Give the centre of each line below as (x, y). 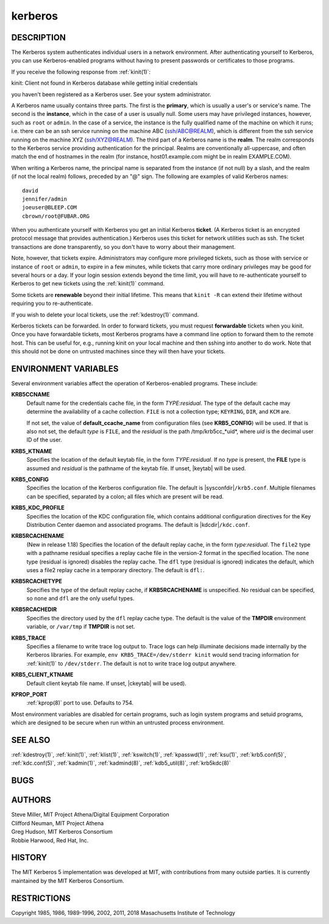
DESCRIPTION (39, 38)
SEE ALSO (31, 740)
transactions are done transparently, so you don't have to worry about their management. (123, 246)
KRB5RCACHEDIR (34, 609)
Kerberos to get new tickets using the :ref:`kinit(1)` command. (88, 284)
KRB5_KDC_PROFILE (38, 508)
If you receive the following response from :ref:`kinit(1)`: (81, 72)
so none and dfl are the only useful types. (80, 598)
